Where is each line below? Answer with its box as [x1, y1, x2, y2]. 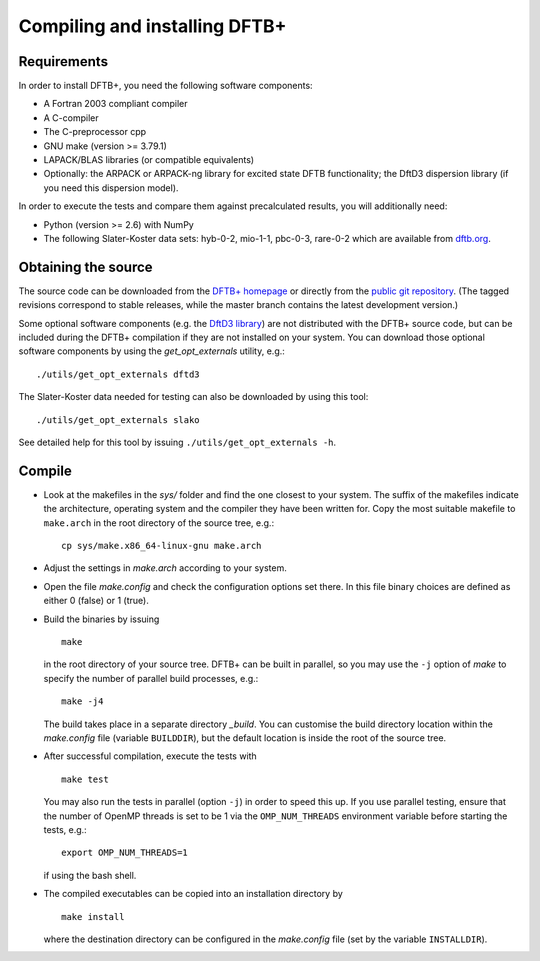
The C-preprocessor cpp [43, 126, 147, 138]
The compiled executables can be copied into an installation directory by [43, 888, 344, 900]
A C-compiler [43, 111, 99, 124]
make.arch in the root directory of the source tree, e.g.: [43, 516, 275, 529]
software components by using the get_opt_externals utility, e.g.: [18, 345, 285, 357]
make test [61, 773, 109, 785]
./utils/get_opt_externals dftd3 [36, 368, 200, 380]
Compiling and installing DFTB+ [18, 15, 287, 37]
